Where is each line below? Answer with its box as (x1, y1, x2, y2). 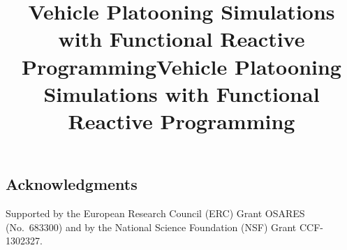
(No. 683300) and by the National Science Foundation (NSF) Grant (6, 219, 297, 234)
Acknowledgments (6, 173, 138, 195)
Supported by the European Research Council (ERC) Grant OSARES (6, 205, 305, 220)
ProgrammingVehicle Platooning (22, 52, 341, 80)
